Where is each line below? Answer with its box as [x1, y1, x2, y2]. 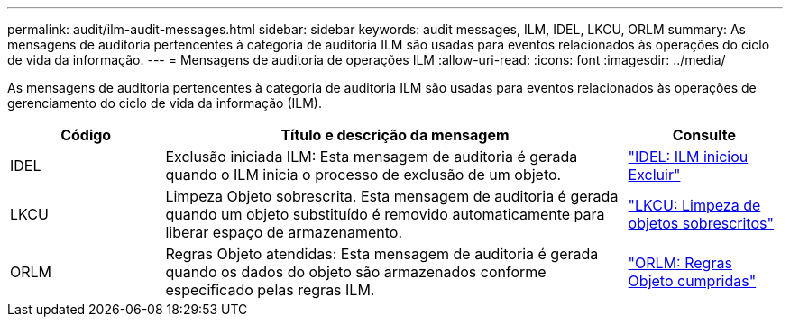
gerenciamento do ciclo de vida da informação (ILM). [7, 95, 322, 111]
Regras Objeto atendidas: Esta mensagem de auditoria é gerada [165, 245, 599, 263]
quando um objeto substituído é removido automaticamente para [165, 205, 605, 223]
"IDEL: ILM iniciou [628, 148, 749, 166]
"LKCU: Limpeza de [628, 196, 761, 214]
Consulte [672, 126, 736, 144]
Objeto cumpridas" [628, 272, 757, 290]
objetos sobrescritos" [628, 214, 774, 232]
